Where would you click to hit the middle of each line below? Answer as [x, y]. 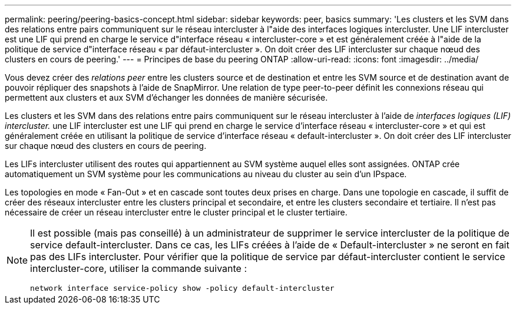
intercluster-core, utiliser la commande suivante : [139, 268]
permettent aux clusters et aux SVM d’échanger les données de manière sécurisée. [166, 97]
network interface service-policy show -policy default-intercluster [182, 288]
